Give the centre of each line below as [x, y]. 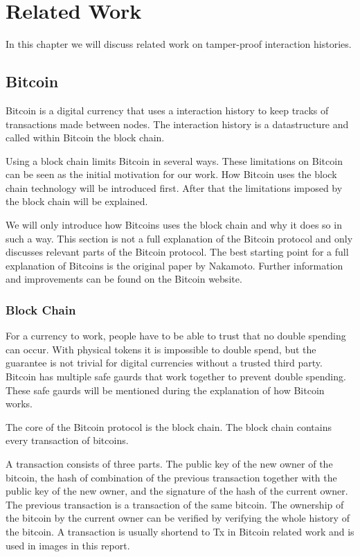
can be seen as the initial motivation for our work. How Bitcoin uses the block [171, 174]
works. [19, 404]
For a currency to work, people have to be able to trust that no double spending [176, 336]
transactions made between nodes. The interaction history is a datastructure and [177, 124]
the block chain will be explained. [77, 201]
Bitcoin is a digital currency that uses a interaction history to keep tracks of [167, 110]
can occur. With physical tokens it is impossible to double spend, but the [161, 349]
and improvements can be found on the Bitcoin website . [124, 279]
